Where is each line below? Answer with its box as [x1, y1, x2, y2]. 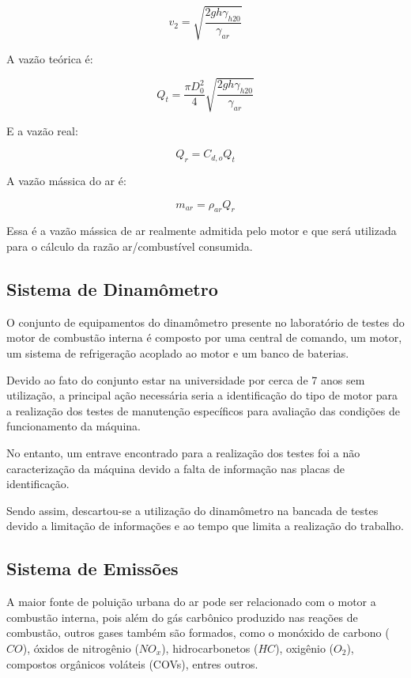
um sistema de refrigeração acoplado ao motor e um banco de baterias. [6, 345, 349, 362]
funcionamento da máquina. [6, 418, 141, 434]
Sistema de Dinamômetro [6, 277, 218, 301]
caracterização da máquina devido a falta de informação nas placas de [6, 460, 345, 476]
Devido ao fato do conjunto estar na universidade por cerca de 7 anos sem [6, 371, 365, 388]
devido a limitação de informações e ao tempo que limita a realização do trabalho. [6, 517, 405, 534]
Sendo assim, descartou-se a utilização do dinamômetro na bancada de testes [6, 502, 379, 518]
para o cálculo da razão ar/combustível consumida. [6, 238, 253, 255]
